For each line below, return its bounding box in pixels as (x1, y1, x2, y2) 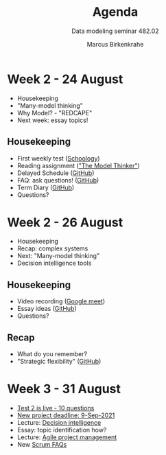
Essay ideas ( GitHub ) (16, 305, 77, 313)
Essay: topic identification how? (16, 426, 107, 434)
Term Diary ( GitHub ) (16, 183, 75, 191)
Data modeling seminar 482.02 (71, 27, 159, 35)
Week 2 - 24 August (7, 71, 123, 86)
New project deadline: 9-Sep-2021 (16, 411, 115, 419)
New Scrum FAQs (16, 441, 67, 448)
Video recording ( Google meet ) (16, 297, 106, 305)
